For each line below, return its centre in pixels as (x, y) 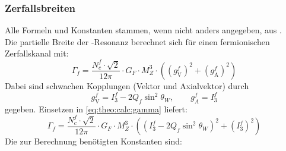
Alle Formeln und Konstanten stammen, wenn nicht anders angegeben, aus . (143, 30)
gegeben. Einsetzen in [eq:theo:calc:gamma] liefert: (96, 108)
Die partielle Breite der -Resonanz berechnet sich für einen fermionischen (137, 41)
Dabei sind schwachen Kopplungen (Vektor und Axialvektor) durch (127, 85)
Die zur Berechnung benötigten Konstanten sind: (93, 141)
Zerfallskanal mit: (37, 53)
